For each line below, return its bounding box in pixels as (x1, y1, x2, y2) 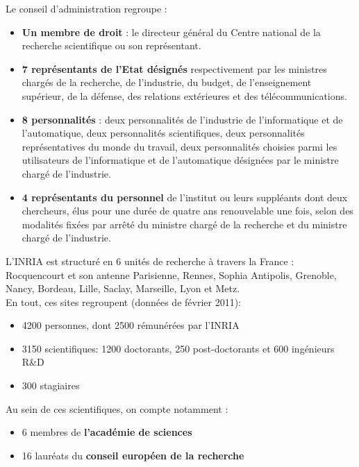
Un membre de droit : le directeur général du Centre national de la (22, 24, 321, 39)
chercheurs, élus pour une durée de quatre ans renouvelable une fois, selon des (22, 203, 353, 218)
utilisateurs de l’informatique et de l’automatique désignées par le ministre (22, 153, 339, 167)
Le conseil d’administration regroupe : (6, 1, 167, 15)
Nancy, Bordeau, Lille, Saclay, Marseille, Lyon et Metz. (6, 281, 240, 296)
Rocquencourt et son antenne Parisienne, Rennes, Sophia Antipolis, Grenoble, (6, 267, 337, 282)
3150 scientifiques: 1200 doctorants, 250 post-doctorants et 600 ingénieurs (22, 341, 335, 355)
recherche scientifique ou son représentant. (22, 38, 201, 53)
